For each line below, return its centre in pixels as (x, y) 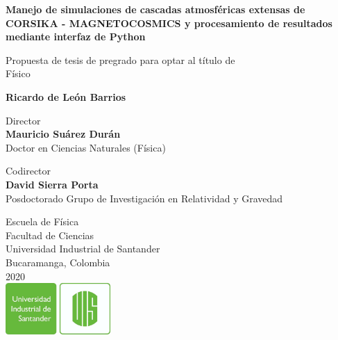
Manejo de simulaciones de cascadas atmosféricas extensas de (155, 9)
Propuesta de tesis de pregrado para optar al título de (120, 59)
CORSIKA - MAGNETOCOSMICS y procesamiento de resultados (169, 23)
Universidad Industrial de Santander (83, 249)
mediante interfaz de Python (76, 37)
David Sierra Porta (52, 184)
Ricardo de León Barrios (66, 96)
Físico (18, 73)
